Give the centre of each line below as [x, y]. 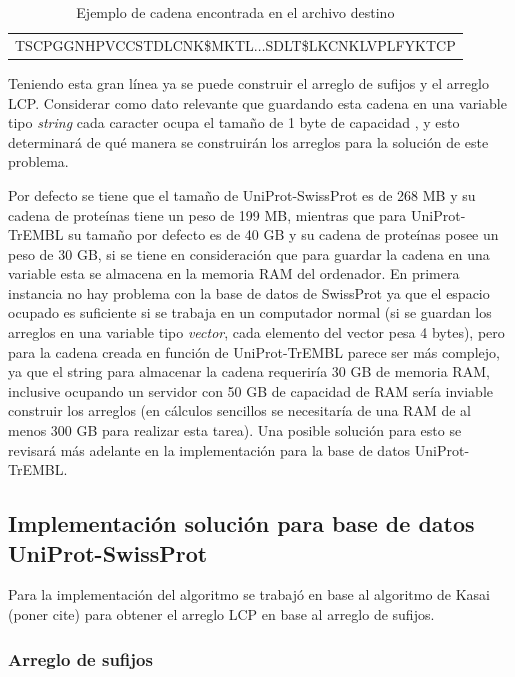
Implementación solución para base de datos [241, 523]
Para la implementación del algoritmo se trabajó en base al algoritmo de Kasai [249, 594]
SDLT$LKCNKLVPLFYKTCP [360, 44]
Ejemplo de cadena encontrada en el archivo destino [235, 12]
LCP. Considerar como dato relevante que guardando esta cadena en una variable [257, 102]
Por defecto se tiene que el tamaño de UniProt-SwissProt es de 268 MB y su [242, 194]
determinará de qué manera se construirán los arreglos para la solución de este [248, 141]
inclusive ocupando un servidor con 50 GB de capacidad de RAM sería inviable [251, 390]
